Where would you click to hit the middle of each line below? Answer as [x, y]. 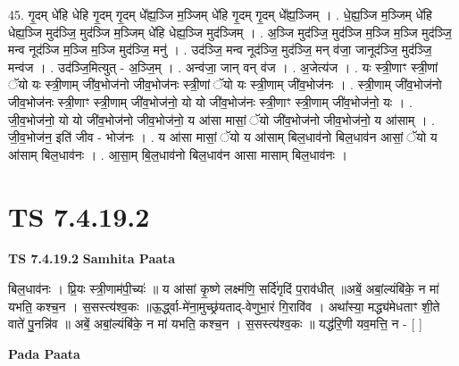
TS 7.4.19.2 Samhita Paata [92, 258]
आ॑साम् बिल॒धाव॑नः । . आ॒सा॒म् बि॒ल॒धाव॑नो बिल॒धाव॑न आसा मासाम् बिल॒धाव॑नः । [178, 154]
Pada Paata [44, 353]
